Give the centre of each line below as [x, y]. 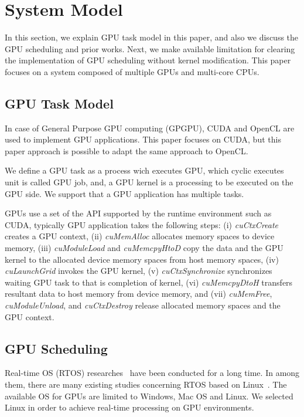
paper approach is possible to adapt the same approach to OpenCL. [127, 150]
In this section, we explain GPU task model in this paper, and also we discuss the [152, 37]
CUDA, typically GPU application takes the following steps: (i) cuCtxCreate [142, 224]
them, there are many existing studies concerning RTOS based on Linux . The [146, 384]
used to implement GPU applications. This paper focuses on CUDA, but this [143, 139]
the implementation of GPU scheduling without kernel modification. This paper [148, 60]
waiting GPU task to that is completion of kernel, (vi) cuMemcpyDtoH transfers [149, 282]
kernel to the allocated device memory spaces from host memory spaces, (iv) [142, 259]
